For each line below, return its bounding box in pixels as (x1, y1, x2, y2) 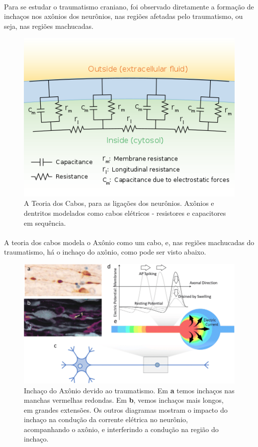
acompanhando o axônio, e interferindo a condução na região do (24, 424, 219, 434)
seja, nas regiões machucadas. (4, 20, 93, 31)
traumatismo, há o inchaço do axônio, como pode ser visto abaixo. (4, 247, 206, 257)
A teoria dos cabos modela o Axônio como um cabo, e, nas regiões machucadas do (4, 237, 255, 247)
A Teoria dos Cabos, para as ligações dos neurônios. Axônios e (24, 198, 214, 208)
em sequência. (24, 217, 66, 228)
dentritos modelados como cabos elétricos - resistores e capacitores (24, 208, 226, 218)
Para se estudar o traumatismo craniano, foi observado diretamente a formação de (4, 1, 254, 11)
